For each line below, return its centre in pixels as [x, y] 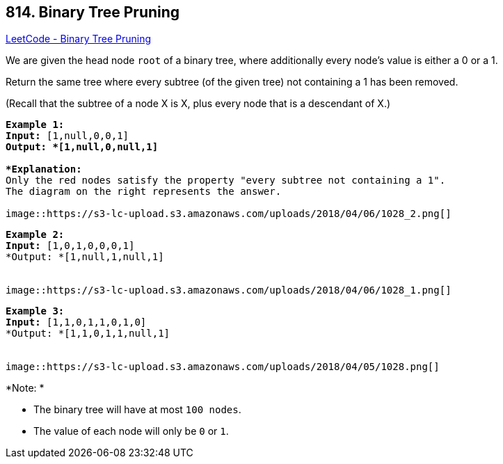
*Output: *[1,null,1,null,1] [85, 257]
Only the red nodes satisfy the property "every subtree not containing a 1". [226, 181]
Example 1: [35, 125]
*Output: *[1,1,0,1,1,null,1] [88, 334]
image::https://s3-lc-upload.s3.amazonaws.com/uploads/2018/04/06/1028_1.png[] [229, 290]
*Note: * [25, 388]
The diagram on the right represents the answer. [144, 192]
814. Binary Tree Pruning [93, 12]
